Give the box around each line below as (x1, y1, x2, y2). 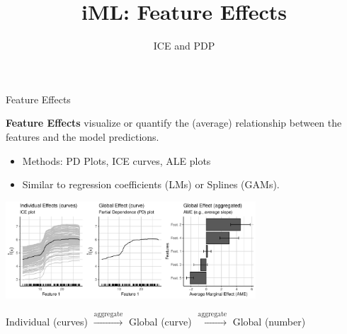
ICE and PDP (153, 38, 215, 53)
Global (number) (232, 314, 306, 329)
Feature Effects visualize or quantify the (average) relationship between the (6, 115, 342, 130)
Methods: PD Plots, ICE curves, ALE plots (22, 153, 211, 168)
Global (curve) (128, 314, 192, 329)
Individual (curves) (6, 314, 89, 329)
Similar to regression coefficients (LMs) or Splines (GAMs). (22, 177, 280, 192)
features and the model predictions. (6, 129, 159, 144)
